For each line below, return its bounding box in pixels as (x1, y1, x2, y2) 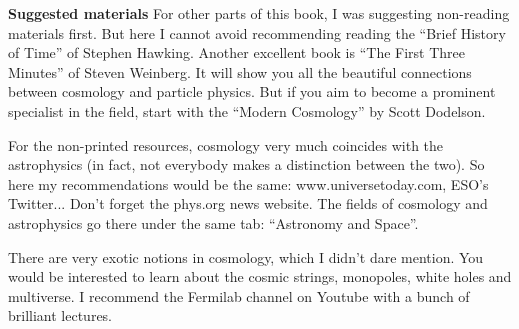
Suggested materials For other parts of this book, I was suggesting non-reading (8, 3, 510, 23)
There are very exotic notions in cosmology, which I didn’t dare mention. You (8, 246, 484, 267)
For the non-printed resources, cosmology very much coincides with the (8, 134, 444, 155)
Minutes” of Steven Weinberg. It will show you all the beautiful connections (8, 61, 472, 82)
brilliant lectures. (8, 305, 113, 326)
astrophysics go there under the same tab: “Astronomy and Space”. (8, 212, 419, 233)
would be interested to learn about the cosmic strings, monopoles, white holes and (8, 266, 512, 287)
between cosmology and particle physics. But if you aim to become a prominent (8, 81, 496, 102)
